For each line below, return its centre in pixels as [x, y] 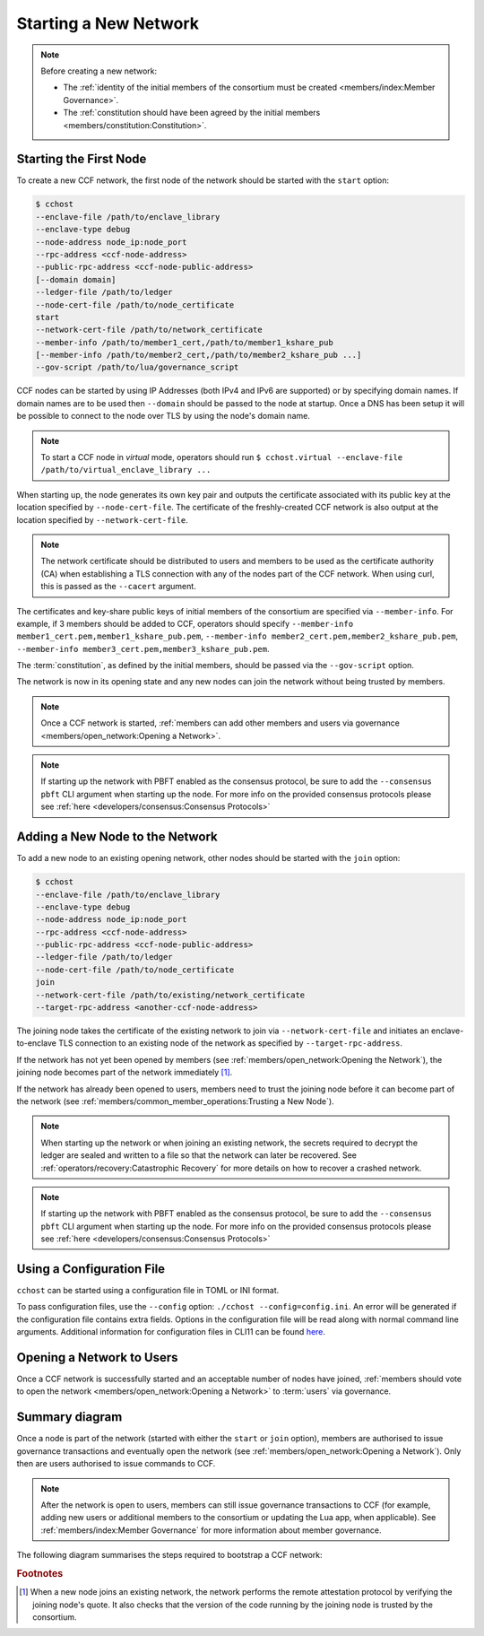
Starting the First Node [82, 159]
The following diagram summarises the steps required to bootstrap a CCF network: [169, 1555]
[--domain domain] [76, 279]
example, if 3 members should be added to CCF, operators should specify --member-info [185, 623]
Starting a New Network [108, 23]
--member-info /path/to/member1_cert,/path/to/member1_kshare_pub [184, 342]
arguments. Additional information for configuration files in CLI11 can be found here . [171, 1332]
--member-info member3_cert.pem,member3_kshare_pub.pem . [143, 648]
